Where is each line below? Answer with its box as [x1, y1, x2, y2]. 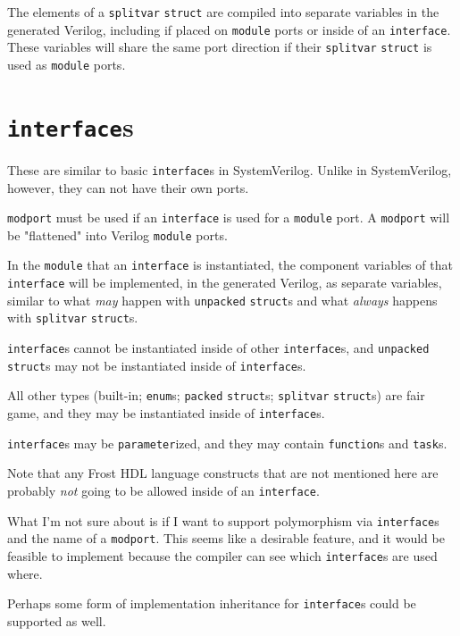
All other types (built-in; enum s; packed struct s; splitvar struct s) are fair [7, 386, 425, 405]
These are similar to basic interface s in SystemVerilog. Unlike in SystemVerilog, [7, 160, 452, 179]
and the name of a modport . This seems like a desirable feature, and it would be [7, 529, 445, 548]
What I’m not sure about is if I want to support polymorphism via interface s [7, 511, 439, 530]
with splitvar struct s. [7, 308, 138, 327]
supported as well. [7, 611, 106, 630]
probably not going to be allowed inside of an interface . [7, 481, 320, 499]
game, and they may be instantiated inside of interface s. [7, 404, 325, 423]
